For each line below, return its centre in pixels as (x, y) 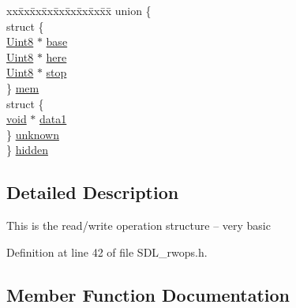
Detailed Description (93, 192)
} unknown (33, 134)
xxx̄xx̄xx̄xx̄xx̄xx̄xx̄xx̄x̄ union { (79, 10)
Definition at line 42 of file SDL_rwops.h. (107, 252)
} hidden (27, 150)
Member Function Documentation (148, 294)
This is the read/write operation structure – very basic (139, 225)
